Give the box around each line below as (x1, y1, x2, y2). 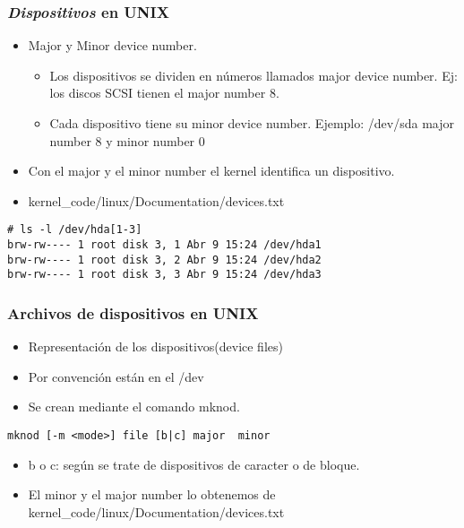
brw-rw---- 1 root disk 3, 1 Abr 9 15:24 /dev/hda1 (7, 238, 322, 252)
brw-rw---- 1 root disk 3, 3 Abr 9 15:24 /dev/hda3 (7, 268, 322, 281)
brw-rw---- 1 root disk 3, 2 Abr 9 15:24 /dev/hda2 (7, 253, 322, 266)
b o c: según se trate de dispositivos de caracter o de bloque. (28, 454, 360, 473)
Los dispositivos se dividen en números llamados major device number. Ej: (49, 65, 458, 84)
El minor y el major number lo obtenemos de (28, 485, 276, 504)
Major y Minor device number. (28, 36, 197, 55)
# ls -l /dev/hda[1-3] (7, 223, 142, 237)
